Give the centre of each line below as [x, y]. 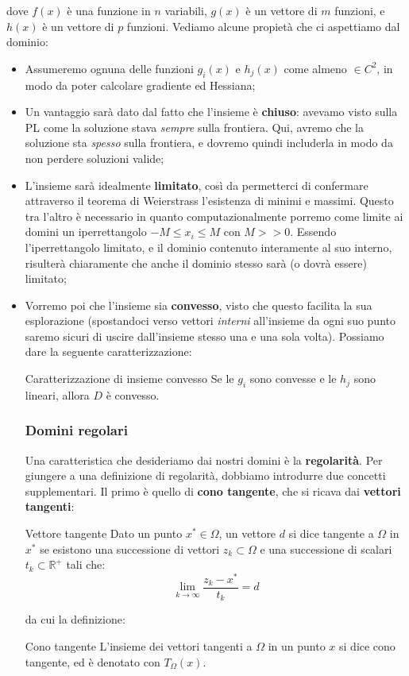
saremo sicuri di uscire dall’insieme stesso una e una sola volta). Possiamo [204, 336]
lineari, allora [57, 394]
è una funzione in [109, 10]
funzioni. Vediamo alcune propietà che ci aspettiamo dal [263, 26]
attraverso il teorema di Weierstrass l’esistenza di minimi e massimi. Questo [209, 201]
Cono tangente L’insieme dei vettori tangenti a [139, 646]
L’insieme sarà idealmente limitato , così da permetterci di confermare [197, 185]
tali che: [86, 564]
